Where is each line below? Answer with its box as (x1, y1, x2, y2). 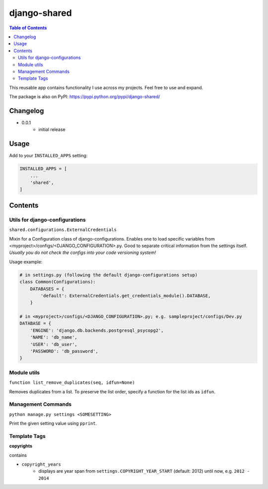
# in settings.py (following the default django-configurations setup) (19, 272, 198, 278)
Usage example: (9, 258, 43, 265)
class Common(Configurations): (19, 279, 96, 285)
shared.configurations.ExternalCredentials (9, 227, 117, 233)
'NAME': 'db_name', (30, 335, 78, 340)
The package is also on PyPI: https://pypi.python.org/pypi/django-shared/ (9, 94, 160, 100)
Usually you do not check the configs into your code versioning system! (9, 249, 156, 255)
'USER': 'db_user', (30, 341, 78, 347)
